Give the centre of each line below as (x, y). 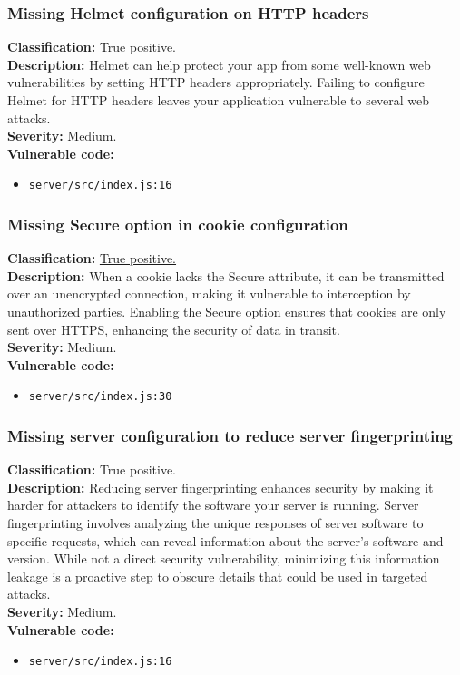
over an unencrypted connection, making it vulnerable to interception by (209, 293)
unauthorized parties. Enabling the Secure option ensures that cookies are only (227, 312)
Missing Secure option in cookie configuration (178, 224)
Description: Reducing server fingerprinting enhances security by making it (220, 487)
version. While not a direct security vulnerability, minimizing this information (224, 558)
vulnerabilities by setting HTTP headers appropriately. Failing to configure (216, 82)
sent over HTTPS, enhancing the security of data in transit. (174, 329)
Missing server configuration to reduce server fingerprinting (230, 435)
